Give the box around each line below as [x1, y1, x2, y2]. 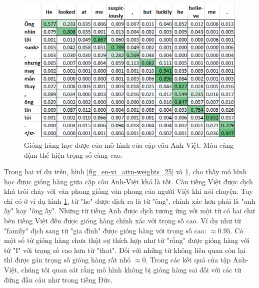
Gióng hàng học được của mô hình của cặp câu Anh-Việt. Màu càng [24, 139, 233, 150]
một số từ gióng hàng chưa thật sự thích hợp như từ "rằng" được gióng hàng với [4, 235, 249, 245]
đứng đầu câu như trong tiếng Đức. [4, 274, 112, 284]
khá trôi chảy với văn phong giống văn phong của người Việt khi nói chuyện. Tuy [4, 186, 253, 196]
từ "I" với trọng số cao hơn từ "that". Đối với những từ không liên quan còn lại [4, 244, 245, 255]
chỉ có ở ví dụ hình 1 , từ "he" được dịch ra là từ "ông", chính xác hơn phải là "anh [4, 195, 255, 206]
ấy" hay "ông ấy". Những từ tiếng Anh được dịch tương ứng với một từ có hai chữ [4, 205, 255, 216]
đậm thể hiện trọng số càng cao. [24, 149, 122, 160]
